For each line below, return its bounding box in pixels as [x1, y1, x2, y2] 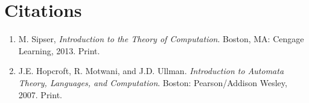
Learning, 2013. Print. [18, 44, 100, 57]
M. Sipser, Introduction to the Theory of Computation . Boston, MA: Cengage [18, 33, 304, 45]
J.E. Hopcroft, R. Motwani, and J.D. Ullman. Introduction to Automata [18, 64, 284, 77]
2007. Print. [18, 88, 62, 101]
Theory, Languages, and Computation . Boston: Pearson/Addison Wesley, [18, 76, 287, 89]
